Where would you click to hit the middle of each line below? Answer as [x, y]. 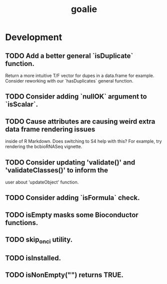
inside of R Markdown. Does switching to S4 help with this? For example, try [83, 141]
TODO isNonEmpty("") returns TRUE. [64, 275]
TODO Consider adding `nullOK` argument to [76, 97]
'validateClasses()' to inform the [57, 170]
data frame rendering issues [50, 129]
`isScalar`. [22, 104]
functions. [22, 223]
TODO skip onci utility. [39, 240]
